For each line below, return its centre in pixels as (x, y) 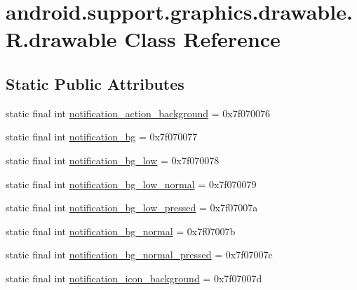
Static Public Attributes (95, 83)
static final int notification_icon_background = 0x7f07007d (134, 278)
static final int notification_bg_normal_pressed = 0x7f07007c (139, 255)
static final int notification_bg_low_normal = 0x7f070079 (131, 184)
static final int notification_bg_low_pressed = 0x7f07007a (132, 207)
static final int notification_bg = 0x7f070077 (102, 137)
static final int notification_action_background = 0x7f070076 (138, 113)
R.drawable (61, 39)
